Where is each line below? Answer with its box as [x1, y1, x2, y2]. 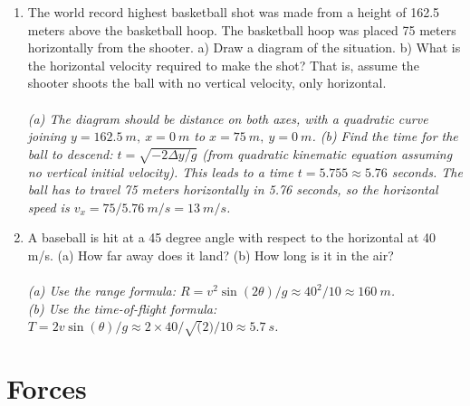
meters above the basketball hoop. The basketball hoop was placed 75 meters [27, 20, 456, 39]
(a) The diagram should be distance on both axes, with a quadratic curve [27, 109, 428, 127]
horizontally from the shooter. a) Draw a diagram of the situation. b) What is [27, 38, 461, 57]
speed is [27, 197, 70, 216]
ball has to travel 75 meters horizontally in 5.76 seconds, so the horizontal [27, 180, 438, 199]
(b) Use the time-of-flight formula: [27, 298, 217, 317]
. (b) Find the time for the [312, 127, 458, 146]
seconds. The [391, 162, 463, 181]
